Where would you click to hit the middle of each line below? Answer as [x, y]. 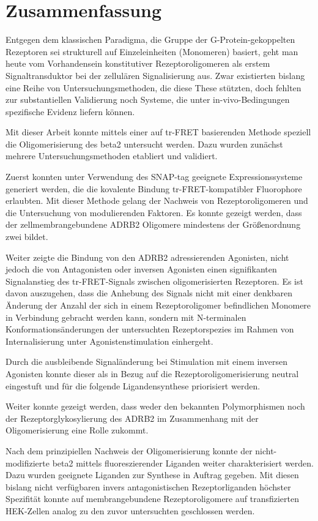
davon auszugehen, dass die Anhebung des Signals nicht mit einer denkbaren [149, 293]
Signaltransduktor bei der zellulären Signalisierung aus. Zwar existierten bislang [155, 75]
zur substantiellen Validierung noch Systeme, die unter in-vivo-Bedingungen [148, 99]
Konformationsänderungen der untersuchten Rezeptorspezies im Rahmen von [150, 329]
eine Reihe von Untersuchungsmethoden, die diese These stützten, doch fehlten [153, 87]
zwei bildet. [27, 237]
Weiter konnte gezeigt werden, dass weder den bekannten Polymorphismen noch [155, 406]
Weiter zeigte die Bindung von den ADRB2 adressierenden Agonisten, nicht [147, 257]
